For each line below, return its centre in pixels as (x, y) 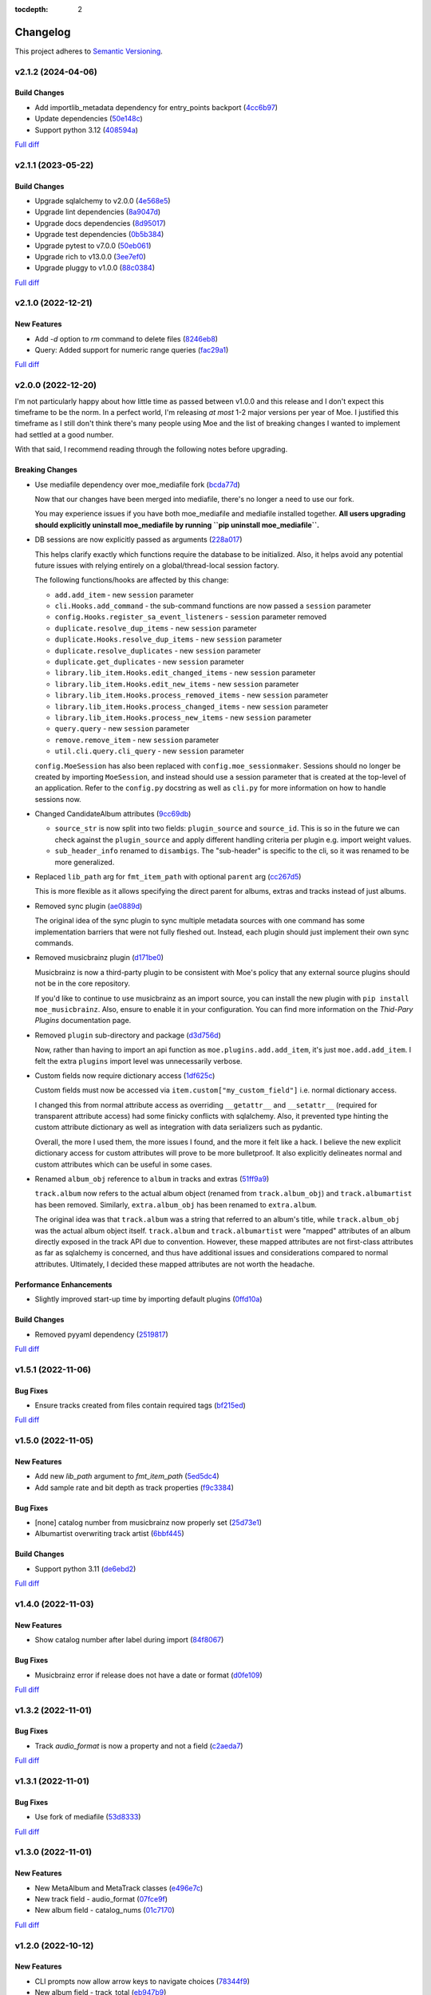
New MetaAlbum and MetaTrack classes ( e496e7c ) (119, 1888)
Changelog (43, 32)
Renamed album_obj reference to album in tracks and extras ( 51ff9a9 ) (152, 1179)
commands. (54, 943)
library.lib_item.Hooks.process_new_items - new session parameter (183, 717)
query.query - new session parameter (122, 729)
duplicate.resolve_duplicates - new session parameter (158, 650)
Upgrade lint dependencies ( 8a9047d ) (98, 212)
